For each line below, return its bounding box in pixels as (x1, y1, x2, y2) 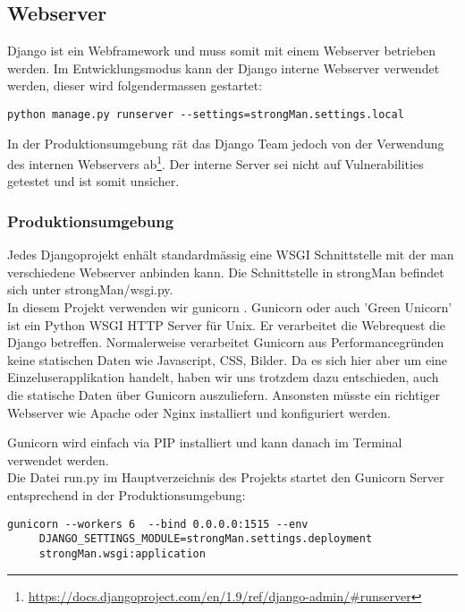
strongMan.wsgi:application (38, 547, 206, 560)
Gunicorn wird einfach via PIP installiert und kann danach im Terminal (7, 433, 402, 452)
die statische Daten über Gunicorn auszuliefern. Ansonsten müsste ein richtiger (7, 386, 441, 404)
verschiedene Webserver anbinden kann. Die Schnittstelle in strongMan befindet (7, 262, 444, 281)
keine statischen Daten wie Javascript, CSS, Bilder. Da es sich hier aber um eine (7, 350, 448, 369)
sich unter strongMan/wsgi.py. (7, 280, 173, 299)
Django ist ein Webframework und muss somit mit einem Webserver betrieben (7, 41, 436, 60)
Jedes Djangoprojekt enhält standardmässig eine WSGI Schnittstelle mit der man (7, 245, 454, 264)
